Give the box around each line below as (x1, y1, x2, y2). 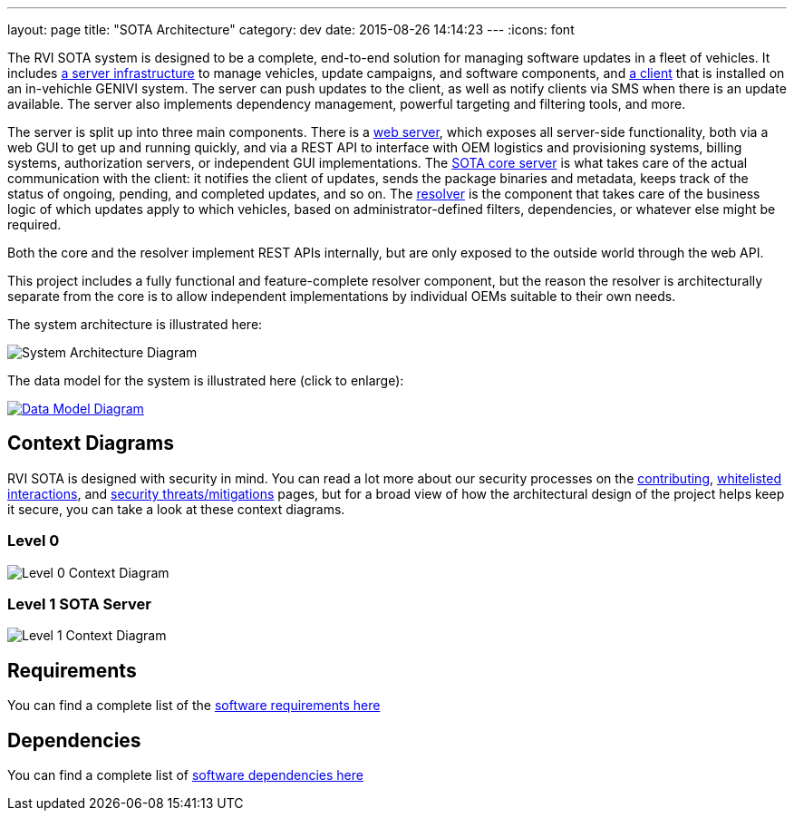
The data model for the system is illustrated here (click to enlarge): (7, 373, 404, 388)
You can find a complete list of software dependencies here (7, 767, 363, 784)
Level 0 (7, 531, 60, 550)
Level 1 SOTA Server (7, 594, 151, 613)
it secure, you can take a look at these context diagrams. (7, 501, 345, 517)
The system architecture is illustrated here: (7, 316, 263, 332)
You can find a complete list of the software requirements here (7, 697, 381, 714)
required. (7, 217, 62, 232)
